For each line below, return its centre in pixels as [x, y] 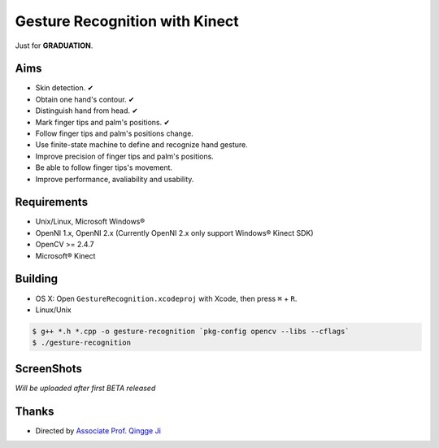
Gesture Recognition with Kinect [127, 21]
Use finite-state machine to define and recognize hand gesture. [141, 145]
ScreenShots [49, 369]
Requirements [52, 202]
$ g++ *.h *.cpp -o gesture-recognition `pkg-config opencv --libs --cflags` [191, 331]
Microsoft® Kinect [65, 255]
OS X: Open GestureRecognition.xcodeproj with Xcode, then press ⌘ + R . [166, 298]
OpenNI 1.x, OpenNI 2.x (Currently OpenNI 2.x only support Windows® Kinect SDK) [174, 233]
